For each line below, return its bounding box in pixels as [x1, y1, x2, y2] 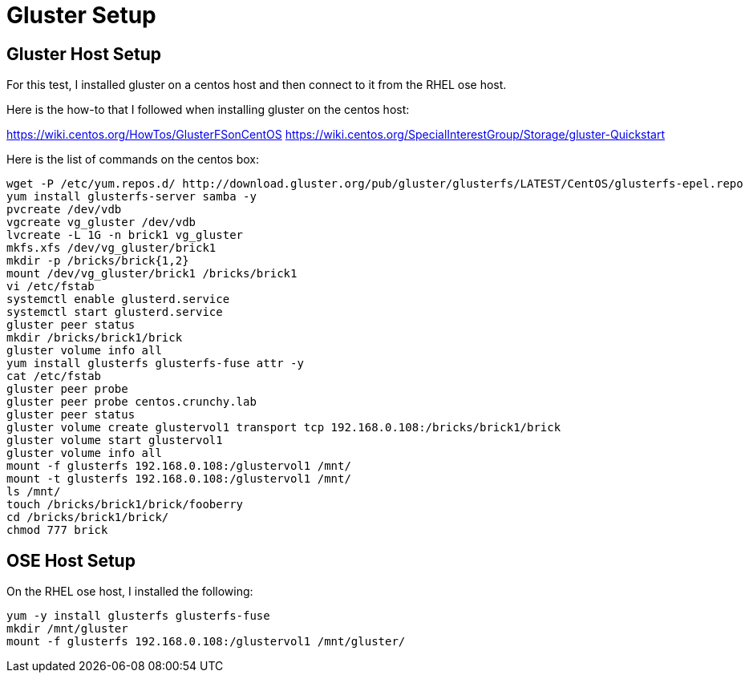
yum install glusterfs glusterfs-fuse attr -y [6, 357, 304, 370]
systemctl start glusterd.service [6, 305, 223, 319]
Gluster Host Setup [6, 43, 162, 64]
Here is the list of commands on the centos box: [6, 152, 260, 167]
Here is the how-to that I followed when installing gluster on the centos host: [6, 103, 410, 117]
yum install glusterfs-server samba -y [6, 190, 257, 204]
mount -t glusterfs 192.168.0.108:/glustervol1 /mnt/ [6, 472, 351, 486]
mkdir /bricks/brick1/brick [6, 331, 183, 345]
